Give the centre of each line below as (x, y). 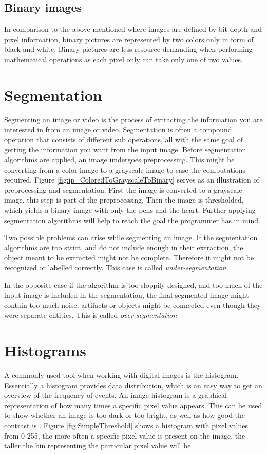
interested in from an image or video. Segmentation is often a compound (118, 129)
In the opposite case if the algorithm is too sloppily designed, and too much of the (133, 285)
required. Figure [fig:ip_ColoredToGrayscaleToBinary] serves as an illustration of (132, 180)
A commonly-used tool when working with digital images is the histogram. (121, 375)
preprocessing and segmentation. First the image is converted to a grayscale (123, 189)
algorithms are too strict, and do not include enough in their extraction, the (124, 247)
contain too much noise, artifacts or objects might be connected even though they (133, 305)
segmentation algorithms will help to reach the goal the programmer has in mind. (132, 220)
